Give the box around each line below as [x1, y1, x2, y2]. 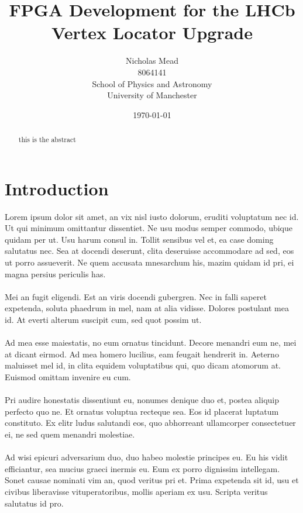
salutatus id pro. [5, 497, 64, 509]
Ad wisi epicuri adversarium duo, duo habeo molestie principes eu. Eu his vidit [5, 451, 288, 463]
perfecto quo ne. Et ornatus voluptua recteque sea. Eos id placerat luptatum [5, 405, 279, 417]
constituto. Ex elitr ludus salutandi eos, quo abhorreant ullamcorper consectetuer [5, 416, 296, 429]
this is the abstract [18, 135, 76, 144]
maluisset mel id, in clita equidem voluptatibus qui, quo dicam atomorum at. [5, 359, 281, 371]
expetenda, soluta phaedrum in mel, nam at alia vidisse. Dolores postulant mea [5, 302, 289, 314]
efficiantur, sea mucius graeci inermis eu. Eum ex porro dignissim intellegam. [5, 462, 280, 474]
